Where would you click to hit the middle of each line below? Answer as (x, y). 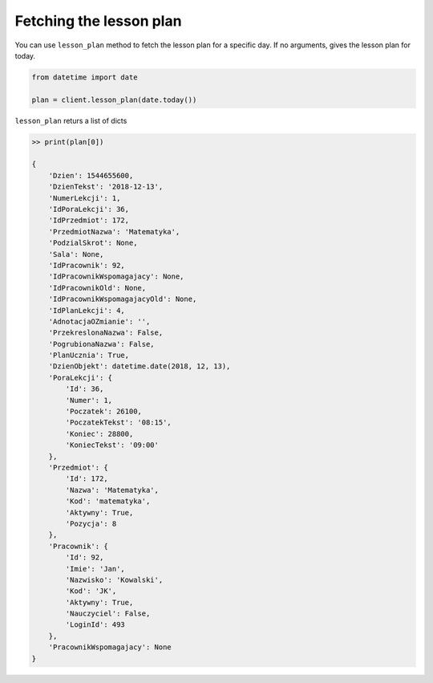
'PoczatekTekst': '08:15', (118, 423)
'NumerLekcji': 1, (85, 198)
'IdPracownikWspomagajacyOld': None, (123, 299)
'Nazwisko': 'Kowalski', (114, 579)
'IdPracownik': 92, (87, 265)
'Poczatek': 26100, (103, 412)
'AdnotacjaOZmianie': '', (99, 321)
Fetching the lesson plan (98, 21)
